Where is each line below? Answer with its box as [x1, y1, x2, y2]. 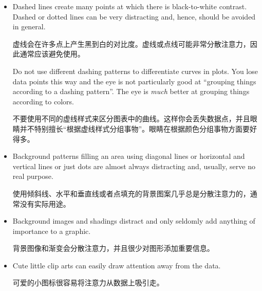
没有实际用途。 [20, 198, 70, 209]
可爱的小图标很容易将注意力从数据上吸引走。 [12, 277, 164, 288]
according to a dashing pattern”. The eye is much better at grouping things [12, 86, 250, 97]
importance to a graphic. [12, 225, 91, 236]
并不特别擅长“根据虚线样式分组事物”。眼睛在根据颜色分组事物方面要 [20, 123, 250, 134]
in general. [12, 21, 46, 32]
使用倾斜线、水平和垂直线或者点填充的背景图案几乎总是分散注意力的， [12, 188, 250, 198]
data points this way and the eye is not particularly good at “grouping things [12, 76, 256, 86]
